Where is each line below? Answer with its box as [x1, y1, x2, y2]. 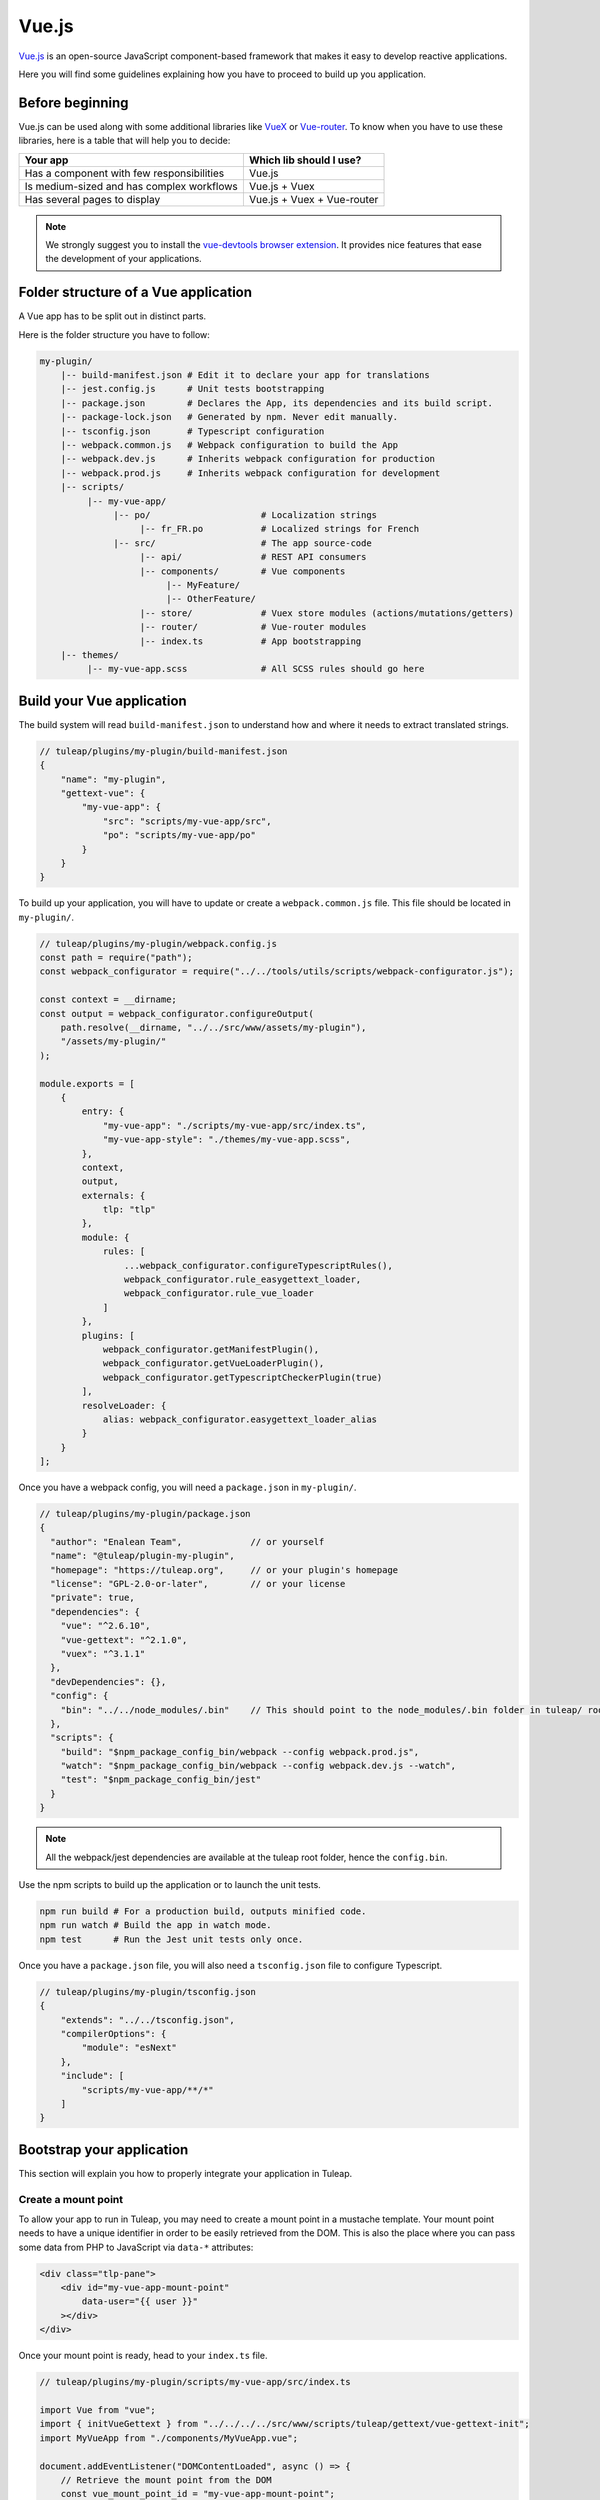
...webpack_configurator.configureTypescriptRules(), [123, 1260, 394, 1271]
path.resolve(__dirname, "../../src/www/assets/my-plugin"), [60, 1021, 367, 1033]
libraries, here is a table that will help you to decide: [18, 135, 231, 147]
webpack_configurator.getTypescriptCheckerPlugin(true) [102, 1371, 383, 1383]
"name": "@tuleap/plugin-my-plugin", [50, 1550, 235, 1562]
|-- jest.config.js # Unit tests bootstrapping [60, 383, 325, 395]
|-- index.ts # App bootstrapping [139, 635, 362, 647]
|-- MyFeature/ [165, 579, 240, 590]
